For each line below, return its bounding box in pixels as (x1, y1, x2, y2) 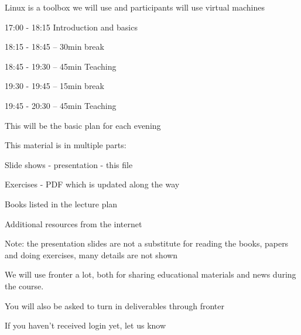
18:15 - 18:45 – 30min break (5, 40, 104, 53)
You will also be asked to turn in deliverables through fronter (5, 299, 224, 312)
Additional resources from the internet (5, 217, 142, 230)
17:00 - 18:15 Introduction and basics (5, 20, 138, 33)
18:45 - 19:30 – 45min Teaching (5, 60, 117, 72)
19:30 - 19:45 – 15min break (5, 80, 104, 92)
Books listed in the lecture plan (5, 197, 118, 210)
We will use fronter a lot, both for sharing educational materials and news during (5, 268, 296, 281)
